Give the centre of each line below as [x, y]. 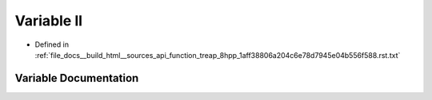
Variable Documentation [77, 78]
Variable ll [49, 21]
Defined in [52, 44]
